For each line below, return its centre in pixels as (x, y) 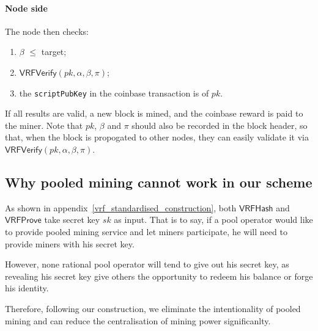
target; (54, 52)
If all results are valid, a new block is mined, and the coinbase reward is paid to (154, 113)
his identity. (27, 288)
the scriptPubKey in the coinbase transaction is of (114, 93)
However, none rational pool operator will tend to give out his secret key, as (147, 264)
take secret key (72, 220)
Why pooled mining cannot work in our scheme (159, 182)
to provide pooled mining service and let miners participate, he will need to (146, 231)
